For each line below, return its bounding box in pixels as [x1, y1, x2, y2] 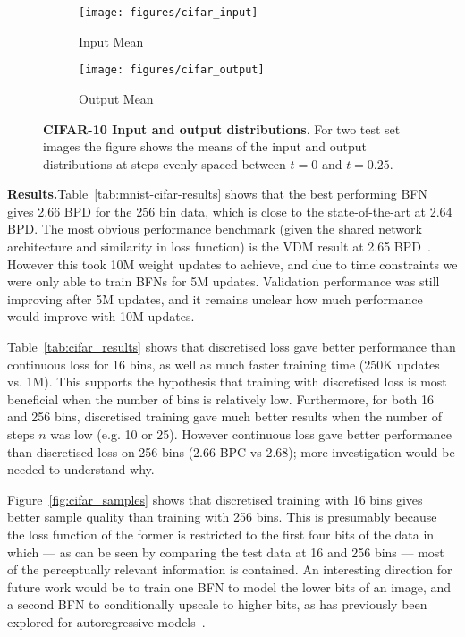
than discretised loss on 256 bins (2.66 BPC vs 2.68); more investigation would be [7, 442, 455, 461]
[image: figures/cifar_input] [79, 6, 258, 19]
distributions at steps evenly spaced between [43, 154, 286, 173]
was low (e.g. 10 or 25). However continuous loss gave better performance [50, 425, 452, 443]
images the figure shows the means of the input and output [43, 137, 368, 156]
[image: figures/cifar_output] [79, 64, 265, 77]
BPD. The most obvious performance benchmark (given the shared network [7, 219, 422, 238]
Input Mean [79, 31, 144, 50]
